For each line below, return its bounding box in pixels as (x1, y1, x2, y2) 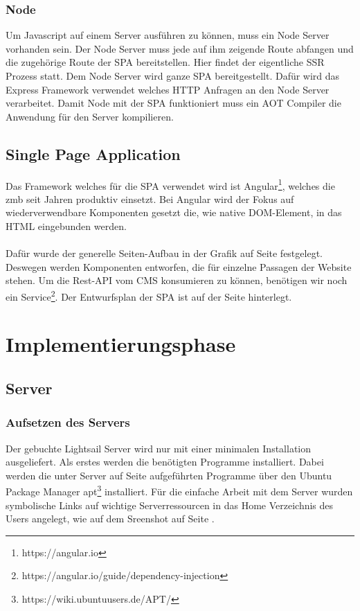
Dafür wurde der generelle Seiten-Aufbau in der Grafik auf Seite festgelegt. (6, 246, 323, 260)
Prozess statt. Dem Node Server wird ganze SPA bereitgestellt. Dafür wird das (6, 69, 340, 82)
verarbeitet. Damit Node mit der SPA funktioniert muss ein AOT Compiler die (6, 96, 341, 110)
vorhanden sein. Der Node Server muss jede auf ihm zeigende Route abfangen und (6, 41, 354, 55)
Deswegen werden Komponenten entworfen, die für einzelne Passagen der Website (6, 259, 352, 274)
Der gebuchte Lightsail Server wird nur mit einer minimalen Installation (6, 441, 312, 455)
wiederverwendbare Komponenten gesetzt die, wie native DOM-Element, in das (6, 205, 342, 220)
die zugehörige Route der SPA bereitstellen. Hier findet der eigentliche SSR (6, 55, 325, 69)
